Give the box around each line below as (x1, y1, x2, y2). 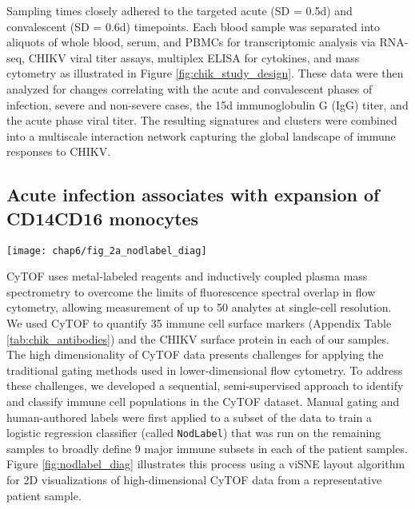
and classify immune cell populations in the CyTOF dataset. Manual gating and (6, 392, 400, 409)
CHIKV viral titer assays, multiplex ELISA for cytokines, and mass (28, 49, 360, 66)
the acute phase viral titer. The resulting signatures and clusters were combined (6, 112, 397, 129)
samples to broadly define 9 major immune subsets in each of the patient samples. (6, 439, 408, 456)
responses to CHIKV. (6, 143, 111, 160)
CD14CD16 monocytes (6, 205, 199, 230)
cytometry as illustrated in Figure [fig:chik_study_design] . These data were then (6, 65, 404, 82)
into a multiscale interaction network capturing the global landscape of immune (6, 127, 396, 144)
